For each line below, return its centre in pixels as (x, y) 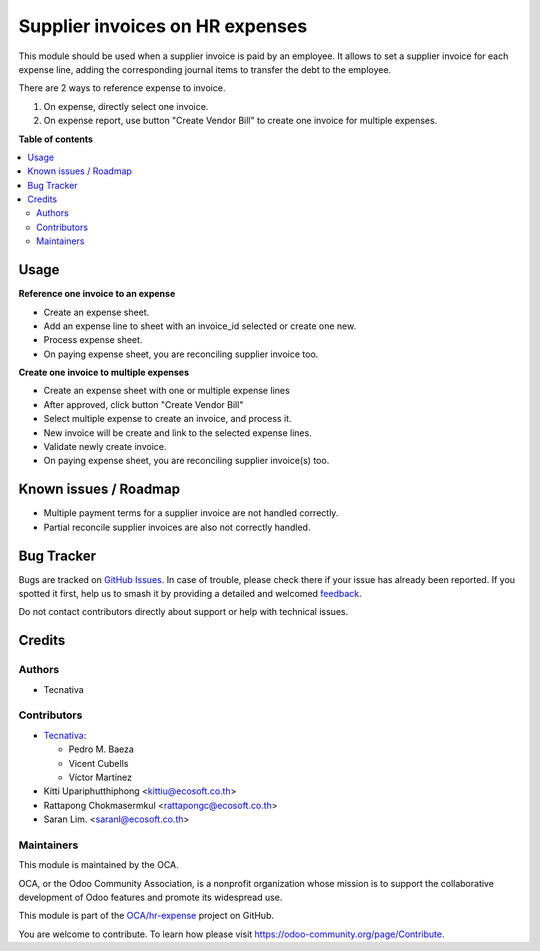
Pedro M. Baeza (101, 749)
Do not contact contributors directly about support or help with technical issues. (183, 612)
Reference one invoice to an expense (97, 294)
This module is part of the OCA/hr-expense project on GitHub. (146, 916)
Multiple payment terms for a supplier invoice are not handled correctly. (191, 513)
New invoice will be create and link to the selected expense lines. (177, 432)
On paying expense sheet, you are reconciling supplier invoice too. (181, 354)
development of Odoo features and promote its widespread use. (150, 897)
